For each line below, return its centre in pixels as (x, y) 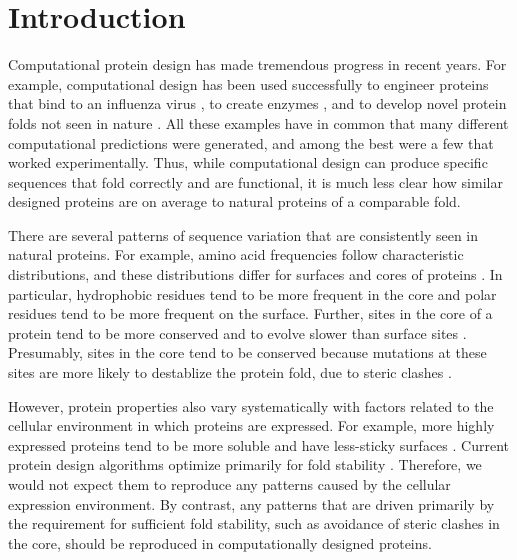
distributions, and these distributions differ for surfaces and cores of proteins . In (255, 274)
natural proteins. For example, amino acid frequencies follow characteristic (236, 254)
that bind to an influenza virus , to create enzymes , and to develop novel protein (257, 103)
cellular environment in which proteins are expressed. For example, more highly (251, 425)
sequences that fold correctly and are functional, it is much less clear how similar (255, 181)
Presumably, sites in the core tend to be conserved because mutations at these (247, 352)
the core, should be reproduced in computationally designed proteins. (220, 542)
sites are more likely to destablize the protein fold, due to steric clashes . (230, 372)
